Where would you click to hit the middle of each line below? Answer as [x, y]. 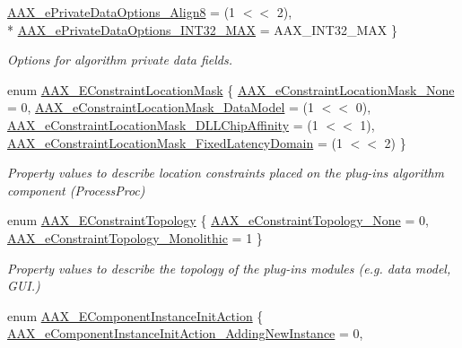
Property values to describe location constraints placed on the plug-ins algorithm [226, 173]
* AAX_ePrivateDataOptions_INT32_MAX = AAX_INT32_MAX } [202, 29]
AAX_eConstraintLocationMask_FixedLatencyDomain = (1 [175, 142]
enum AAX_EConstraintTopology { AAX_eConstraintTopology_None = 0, [218, 220]
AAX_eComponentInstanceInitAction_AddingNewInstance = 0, [185, 333]
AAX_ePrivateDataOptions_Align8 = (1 [122, 12]
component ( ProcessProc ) [76, 190]
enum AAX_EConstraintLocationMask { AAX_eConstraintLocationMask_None [231, 89]
